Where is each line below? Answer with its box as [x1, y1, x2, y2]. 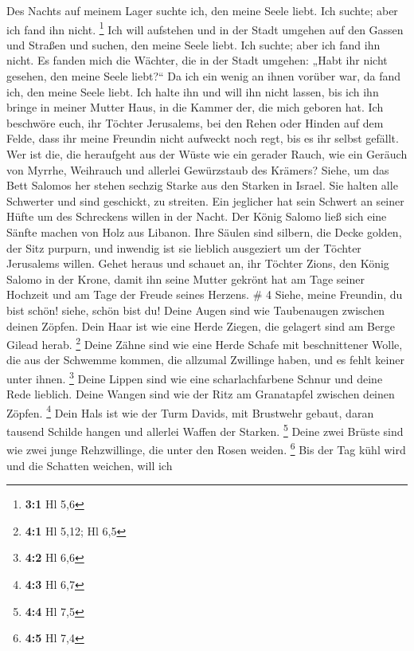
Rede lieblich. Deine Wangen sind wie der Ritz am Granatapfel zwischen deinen [6, 386, 395, 402]
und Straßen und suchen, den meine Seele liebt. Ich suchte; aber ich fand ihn [6, 36, 381, 53]
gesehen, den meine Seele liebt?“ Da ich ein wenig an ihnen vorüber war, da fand [6, 68, 401, 84]
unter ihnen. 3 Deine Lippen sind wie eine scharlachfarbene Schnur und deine [6, 367, 383, 386]
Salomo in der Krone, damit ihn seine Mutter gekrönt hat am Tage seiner [6, 270, 365, 287]
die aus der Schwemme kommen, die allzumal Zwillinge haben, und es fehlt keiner [6, 351, 404, 368]
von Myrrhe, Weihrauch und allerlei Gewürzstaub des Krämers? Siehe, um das [6, 161, 389, 178]
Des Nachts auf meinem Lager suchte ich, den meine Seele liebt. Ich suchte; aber [6, 2, 398, 18]
